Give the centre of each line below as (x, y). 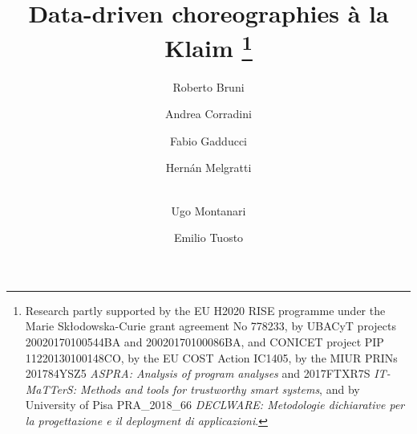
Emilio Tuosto (208, 237)
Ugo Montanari (208, 210)
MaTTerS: (51, 389)
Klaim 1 (208, 46)
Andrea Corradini (208, 114)
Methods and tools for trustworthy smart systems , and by (220, 389)
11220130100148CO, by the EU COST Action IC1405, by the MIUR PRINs (211, 357)
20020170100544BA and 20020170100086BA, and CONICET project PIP (204, 341)
